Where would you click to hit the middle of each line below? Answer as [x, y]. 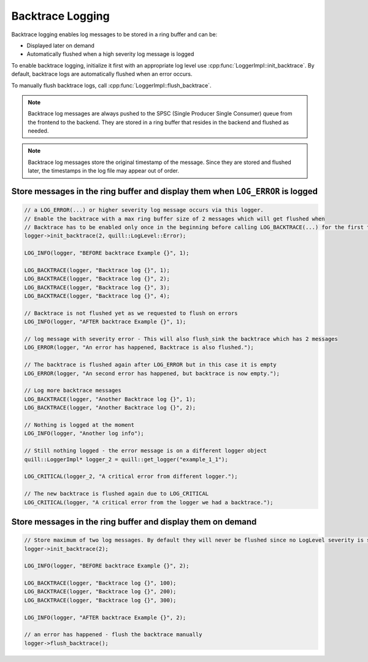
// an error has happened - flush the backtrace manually [113, 635]
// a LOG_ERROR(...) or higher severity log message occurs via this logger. [144, 210]
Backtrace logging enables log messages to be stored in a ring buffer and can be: [114, 34]
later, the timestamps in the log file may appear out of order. [103, 171]
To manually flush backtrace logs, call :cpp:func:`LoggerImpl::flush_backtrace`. [111, 85]
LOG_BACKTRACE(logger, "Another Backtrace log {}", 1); [110, 399]
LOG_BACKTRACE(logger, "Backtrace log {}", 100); [100, 583]
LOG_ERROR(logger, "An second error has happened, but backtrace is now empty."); [152, 373]
